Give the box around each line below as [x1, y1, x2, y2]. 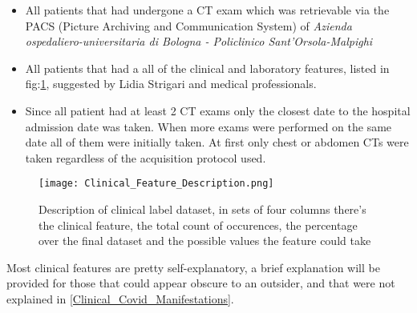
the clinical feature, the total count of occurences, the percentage [38, 216, 358, 233]
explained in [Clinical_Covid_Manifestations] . [6, 290, 234, 307]
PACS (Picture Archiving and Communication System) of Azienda [25, 17, 352, 34]
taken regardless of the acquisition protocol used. [25, 149, 266, 166]
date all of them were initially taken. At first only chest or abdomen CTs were [25, 134, 409, 150]
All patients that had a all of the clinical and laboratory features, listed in [25, 59, 390, 76]
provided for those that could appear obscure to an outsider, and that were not [6, 275, 395, 291]
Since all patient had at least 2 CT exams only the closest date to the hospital [25, 102, 411, 118]
